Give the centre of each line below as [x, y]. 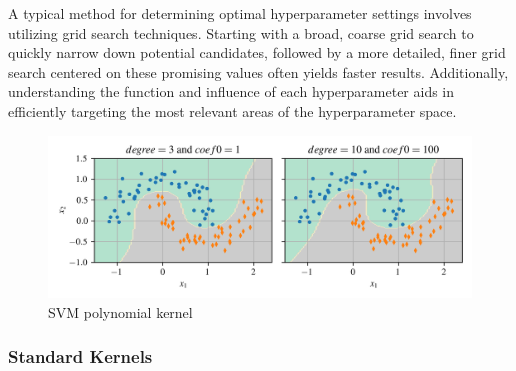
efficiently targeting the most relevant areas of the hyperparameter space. [232, 110]
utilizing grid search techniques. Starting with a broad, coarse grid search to [241, 32]
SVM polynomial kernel [120, 311]
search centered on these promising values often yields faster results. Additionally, [258, 71]
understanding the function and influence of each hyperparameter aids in [231, 91]
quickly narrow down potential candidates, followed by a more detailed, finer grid [257, 52]
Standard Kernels [80, 356]
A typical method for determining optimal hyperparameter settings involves [240, 13]
